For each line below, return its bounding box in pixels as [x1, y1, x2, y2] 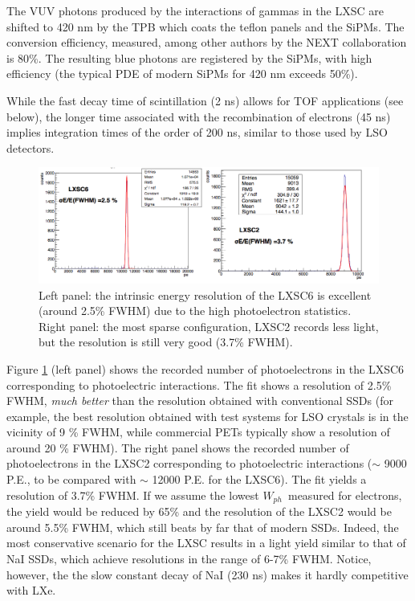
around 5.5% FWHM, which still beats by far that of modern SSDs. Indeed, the [6, 518, 399, 535]
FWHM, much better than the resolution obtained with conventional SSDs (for [6, 392, 393, 409]
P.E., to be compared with [6, 471, 136, 488]
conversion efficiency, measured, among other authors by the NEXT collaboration [6, 34, 407, 51]
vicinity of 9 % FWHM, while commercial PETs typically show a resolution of [6, 423, 390, 440]
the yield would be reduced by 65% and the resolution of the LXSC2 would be [6, 503, 392, 520]
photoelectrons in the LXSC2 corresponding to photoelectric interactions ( [6, 455, 372, 472]
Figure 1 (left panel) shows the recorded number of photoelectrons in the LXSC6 [6, 360, 405, 377]
